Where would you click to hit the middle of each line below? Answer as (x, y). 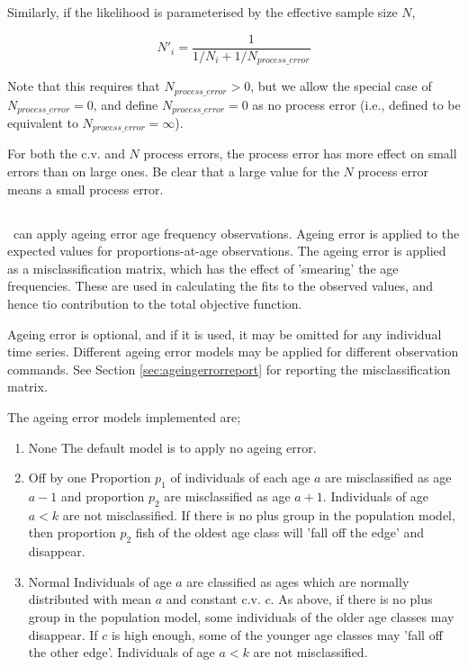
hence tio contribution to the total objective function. (155, 304)
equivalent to (43, 123)
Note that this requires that (84, 86)
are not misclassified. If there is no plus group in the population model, (259, 514)
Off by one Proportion (90, 478)
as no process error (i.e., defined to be (356, 104)
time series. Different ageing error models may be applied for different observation (233, 352)
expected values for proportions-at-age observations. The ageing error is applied (227, 251)
